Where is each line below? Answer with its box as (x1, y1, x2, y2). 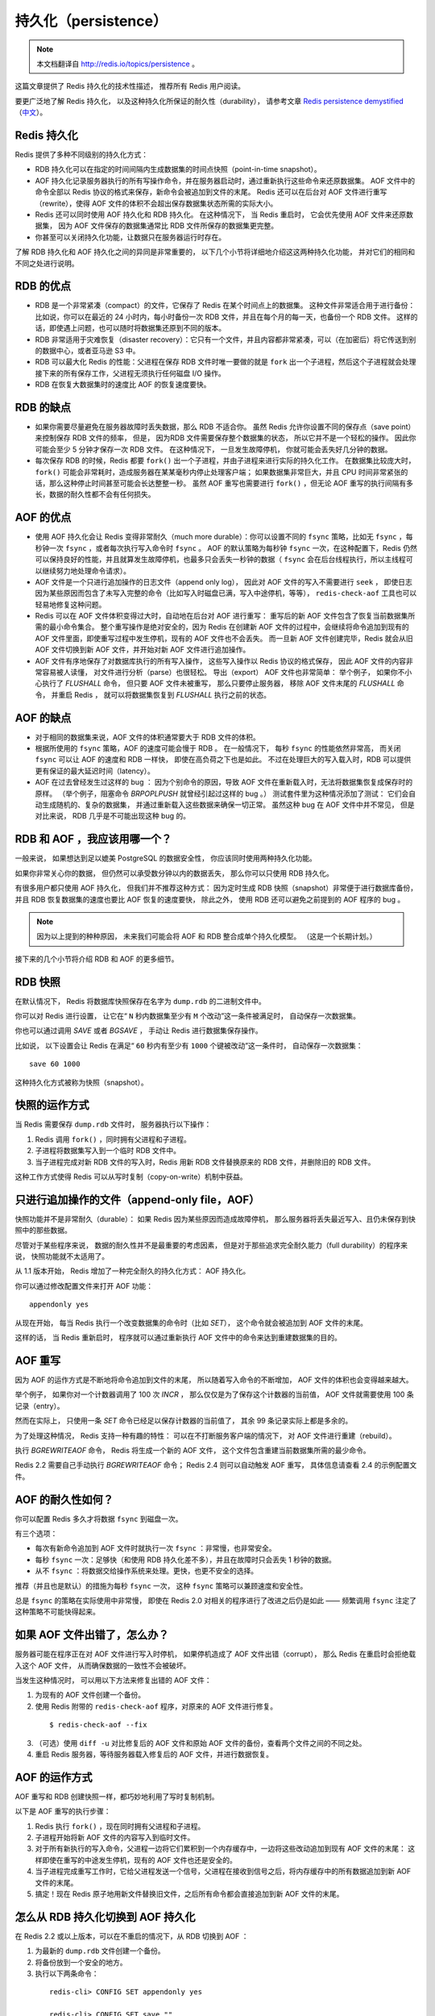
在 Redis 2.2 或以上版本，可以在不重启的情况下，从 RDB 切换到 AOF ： (14, 1931, 249, 1941)
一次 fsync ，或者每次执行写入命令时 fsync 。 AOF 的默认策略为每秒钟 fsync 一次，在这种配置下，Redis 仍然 (48, 543, 418, 552)
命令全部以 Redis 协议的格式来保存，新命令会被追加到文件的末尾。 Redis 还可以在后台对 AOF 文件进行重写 (35, 187, 387, 197)
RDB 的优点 (14, 279, 72, 294)
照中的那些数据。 (14, 1226, 72, 1235)
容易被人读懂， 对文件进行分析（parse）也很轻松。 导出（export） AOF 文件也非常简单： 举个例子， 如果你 (41, 668, 398, 677)
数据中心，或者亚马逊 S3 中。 (41, 346, 140, 355)
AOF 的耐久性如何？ (14, 1493, 114, 1506)
